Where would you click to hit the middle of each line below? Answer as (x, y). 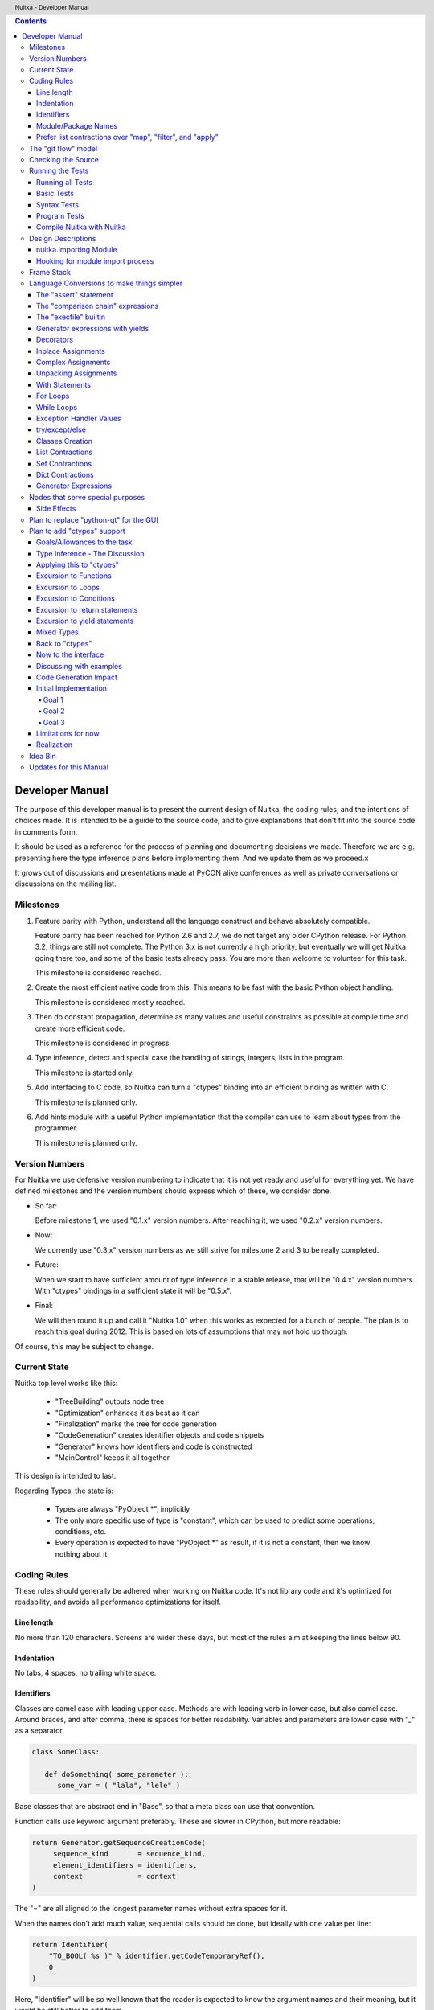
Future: (47, 1265)
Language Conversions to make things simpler (106, 283)
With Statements (64, 384)
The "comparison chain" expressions (98, 306)
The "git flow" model (63, 148)
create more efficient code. (80, 1028)
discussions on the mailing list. (66, 884)
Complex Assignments (74, 363)
